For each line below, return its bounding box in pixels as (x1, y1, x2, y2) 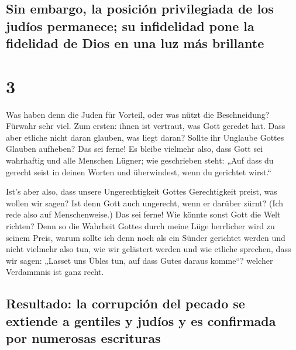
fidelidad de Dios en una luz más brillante (6, 34, 264, 52)
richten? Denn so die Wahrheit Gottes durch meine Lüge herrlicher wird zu (6, 220, 275, 232)
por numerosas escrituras (6, 329, 161, 347)
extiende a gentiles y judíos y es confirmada (6, 311, 276, 329)
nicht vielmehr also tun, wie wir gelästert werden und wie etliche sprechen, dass (6, 243, 291, 255)
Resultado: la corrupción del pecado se (6, 294, 245, 312)
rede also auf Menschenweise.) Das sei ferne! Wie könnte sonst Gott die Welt (6, 208, 281, 220)
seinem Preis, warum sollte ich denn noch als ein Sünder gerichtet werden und (6, 231, 285, 243)
